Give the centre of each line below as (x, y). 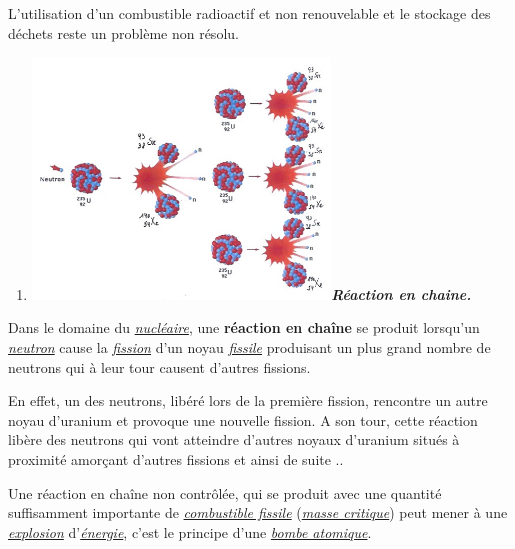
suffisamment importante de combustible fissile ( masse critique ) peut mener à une (258, 512)
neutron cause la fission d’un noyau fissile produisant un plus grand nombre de (249, 347)
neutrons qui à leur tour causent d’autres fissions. (159, 366)
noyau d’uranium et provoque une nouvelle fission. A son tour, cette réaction (243, 419)
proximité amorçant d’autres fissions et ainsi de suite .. (176, 459)
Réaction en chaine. (401, 293)
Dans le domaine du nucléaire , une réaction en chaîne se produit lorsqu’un (244, 327)
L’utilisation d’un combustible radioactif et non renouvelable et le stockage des (249, 13)
